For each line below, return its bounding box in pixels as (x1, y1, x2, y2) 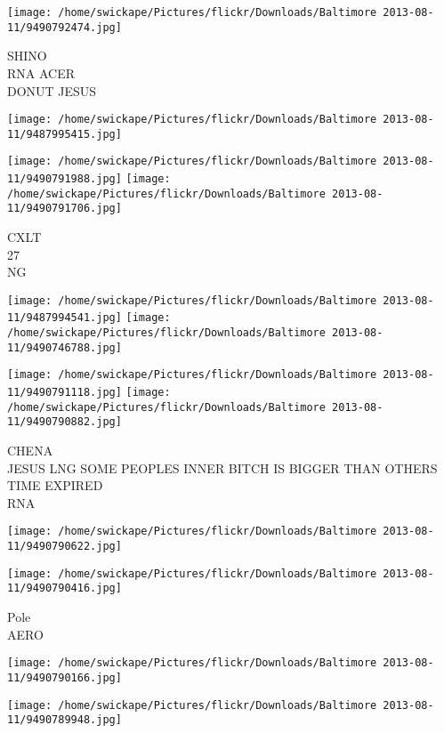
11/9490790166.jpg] (7, 671, 122, 684)
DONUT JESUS (7, 81, 97, 100)
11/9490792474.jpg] (7, 20, 122, 34)
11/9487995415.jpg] (7, 127, 122, 141)
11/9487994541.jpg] (7, 311, 122, 325)
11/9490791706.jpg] (7, 202, 122, 215)
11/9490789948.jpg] (7, 713, 122, 727)
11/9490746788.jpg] (7, 341, 122, 354)
